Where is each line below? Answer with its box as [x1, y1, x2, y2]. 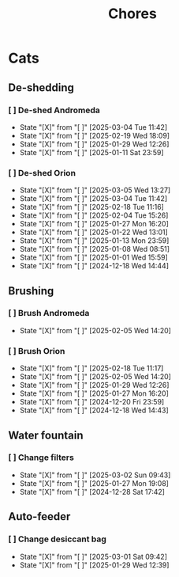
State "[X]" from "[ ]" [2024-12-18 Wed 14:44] [19, 261, 170, 271]
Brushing [8, 284, 54, 298]
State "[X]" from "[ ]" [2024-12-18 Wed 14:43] [19, 405, 170, 416]
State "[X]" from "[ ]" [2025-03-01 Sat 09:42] [19, 552, 168, 561]
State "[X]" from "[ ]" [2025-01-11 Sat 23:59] [19, 147, 164, 157]
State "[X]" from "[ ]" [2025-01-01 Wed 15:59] [19, 252, 168, 262]
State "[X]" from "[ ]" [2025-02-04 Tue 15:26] [19, 211, 169, 220]
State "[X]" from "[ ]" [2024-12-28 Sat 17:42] [19, 487, 166, 496]
